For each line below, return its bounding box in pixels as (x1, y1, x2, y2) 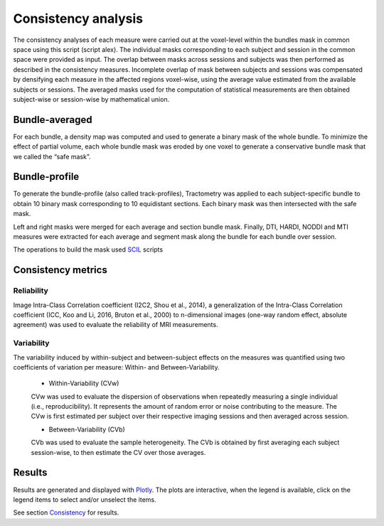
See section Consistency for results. (13, 508, 119, 517)
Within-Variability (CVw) (48, 379, 119, 387)
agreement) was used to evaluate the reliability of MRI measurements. (13, 321, 218, 329)
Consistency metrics (13, 264, 108, 277)
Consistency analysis (13, 11, 144, 26)
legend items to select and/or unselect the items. (13, 495, 156, 504)
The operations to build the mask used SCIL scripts (13, 245, 164, 254)
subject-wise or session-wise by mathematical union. (13, 95, 170, 103)
